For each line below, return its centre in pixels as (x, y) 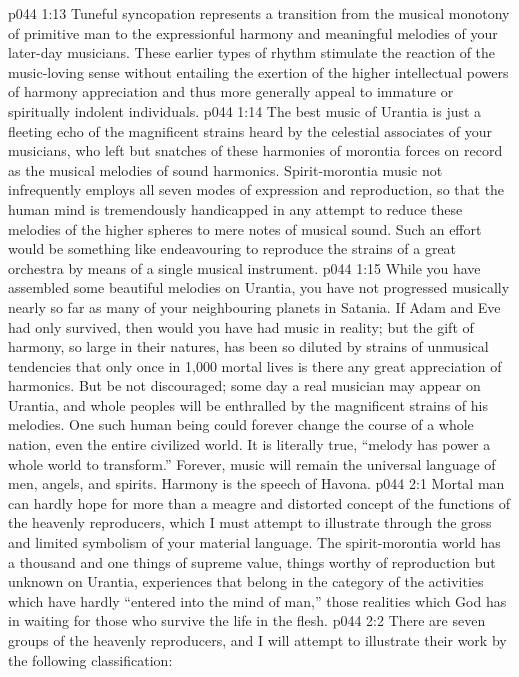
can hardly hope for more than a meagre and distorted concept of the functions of (259, 502)
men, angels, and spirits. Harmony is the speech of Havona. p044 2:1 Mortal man (256, 483)
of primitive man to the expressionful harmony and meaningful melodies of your (253, 32)
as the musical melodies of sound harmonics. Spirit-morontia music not (225, 169)
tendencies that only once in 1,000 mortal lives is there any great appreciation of (255, 365)
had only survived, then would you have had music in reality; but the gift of (241, 326)
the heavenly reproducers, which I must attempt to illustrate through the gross (250, 522)
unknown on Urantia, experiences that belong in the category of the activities (246, 581)
